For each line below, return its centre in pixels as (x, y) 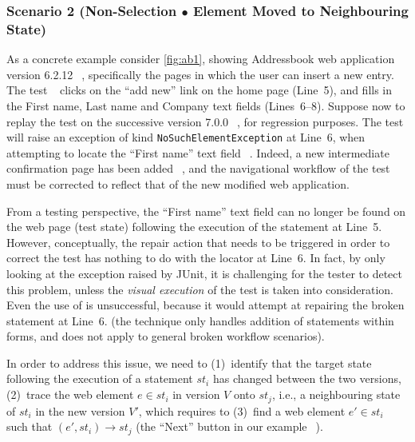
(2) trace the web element (70, 394)
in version (196, 394)
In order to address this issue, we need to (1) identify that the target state (189, 362)
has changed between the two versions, (307, 378)
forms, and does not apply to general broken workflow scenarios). (166, 336)
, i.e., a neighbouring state (336, 394)
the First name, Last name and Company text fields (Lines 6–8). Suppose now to (206, 105)
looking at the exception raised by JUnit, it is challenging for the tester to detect (204, 273)
